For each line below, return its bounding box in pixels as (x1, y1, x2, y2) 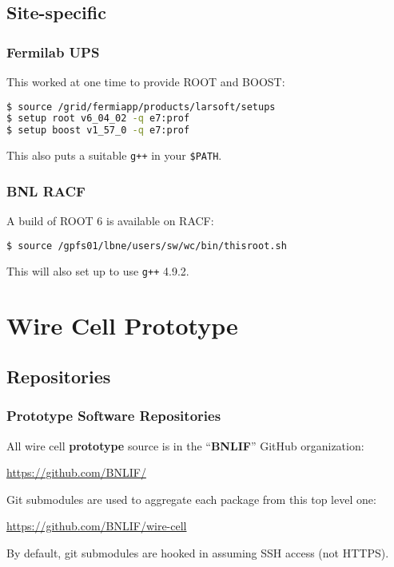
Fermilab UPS (6, 42, 100, 61)
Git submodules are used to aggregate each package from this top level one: (6, 490, 376, 507)
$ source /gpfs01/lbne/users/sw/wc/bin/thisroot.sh (6, 240, 287, 252)
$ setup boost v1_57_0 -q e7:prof (6, 125, 190, 137)
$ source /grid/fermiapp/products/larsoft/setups (6, 101, 276, 113)
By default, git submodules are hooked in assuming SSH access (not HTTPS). (6, 544, 389, 561)
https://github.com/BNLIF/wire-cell (6, 517, 187, 534)
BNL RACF (6, 180, 86, 200)
